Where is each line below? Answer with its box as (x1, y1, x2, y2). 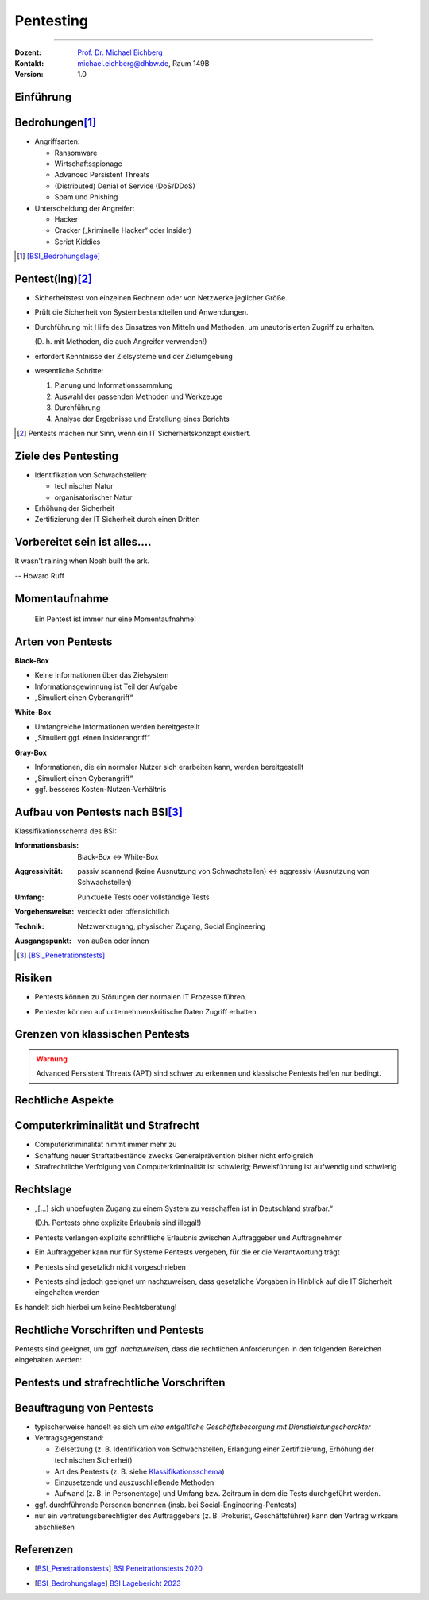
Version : (14, 70, 44, 79)
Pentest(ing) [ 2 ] (14, 272, 93, 285)
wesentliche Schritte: (34, 366, 104, 376)
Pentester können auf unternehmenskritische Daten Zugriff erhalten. (34, 1007, 259, 1016)
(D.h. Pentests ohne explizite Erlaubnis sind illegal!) (34, 1218, 202, 1227)
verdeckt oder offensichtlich (77, 906, 170, 917)
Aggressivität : (14, 867, 64, 876)
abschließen (34, 1522, 75, 1532)
